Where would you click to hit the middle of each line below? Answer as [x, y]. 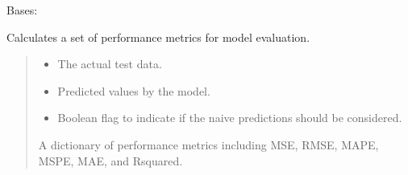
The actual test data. [110, 64]
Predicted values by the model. [134, 90]
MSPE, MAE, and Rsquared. [110, 160]
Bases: [22, 10]
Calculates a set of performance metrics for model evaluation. [158, 37]
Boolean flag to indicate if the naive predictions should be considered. [230, 118]
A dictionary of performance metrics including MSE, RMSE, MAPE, [208, 144]
